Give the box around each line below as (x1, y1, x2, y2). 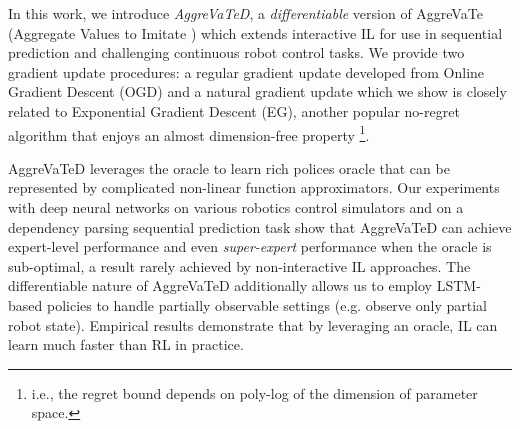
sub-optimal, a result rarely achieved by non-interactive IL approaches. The (8, 255, 471, 276)
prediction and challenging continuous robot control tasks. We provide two (8, 42, 465, 63)
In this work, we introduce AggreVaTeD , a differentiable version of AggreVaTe (8, 3, 483, 23)
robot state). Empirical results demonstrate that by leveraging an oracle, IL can (8, 314, 498, 335)
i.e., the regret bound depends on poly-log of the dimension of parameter (31, 382, 478, 403)
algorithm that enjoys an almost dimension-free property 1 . (8, 121, 370, 145)
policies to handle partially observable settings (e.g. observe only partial (46, 294, 487, 315)
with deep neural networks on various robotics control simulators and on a (8, 197, 464, 217)
